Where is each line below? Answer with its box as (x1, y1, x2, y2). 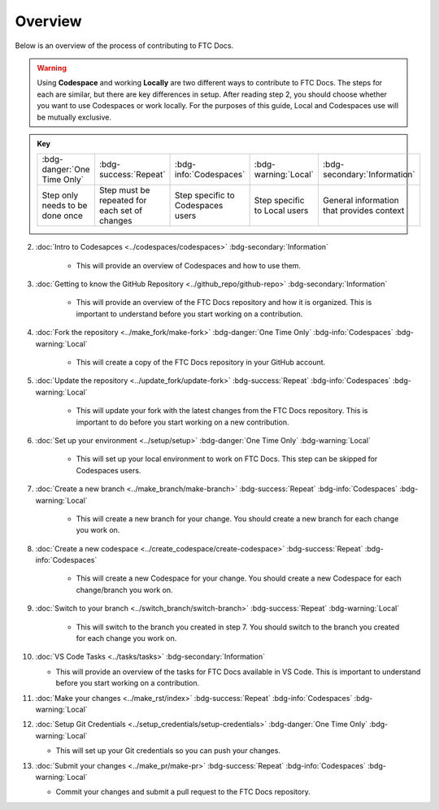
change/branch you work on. (76, 585, 174, 594)
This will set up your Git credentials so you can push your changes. (55, 746, 280, 756)
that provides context (322, 205, 405, 216)
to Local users (254, 205, 309, 216)
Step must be (98, 185, 150, 196)
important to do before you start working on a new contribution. (76, 417, 289, 427)
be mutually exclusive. (37, 112, 112, 122)
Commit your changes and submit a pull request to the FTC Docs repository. (55, 787, 311, 797)
